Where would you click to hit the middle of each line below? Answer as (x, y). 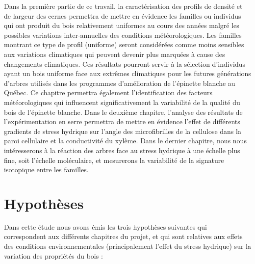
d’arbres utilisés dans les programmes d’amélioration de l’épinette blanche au (120, 83)
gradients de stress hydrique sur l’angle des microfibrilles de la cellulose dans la (123, 131)
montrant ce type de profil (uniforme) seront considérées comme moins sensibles (124, 44)
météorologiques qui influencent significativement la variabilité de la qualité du (122, 102)
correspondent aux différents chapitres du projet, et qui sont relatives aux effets (123, 236)
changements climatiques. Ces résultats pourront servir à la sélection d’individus (125, 64)
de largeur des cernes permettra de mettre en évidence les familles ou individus (123, 15)
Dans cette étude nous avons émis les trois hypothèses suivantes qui (105, 226)
